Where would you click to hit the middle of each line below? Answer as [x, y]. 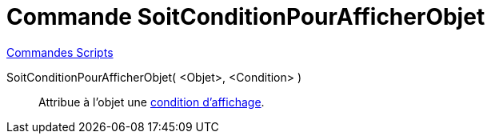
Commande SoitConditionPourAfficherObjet [246, 17]
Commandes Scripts [60, 52]
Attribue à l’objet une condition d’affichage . [152, 102]
